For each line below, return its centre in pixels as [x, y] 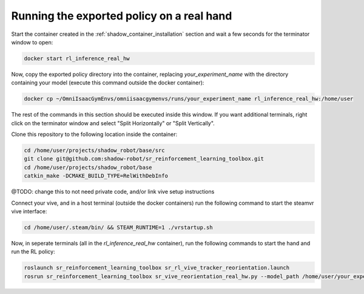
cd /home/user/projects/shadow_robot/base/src [94, 151]
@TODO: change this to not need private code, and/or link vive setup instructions [113, 192]
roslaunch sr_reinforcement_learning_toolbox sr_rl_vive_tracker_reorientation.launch [157, 268]
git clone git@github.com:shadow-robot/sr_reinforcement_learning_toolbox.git [144, 159]
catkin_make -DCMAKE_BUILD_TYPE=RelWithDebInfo [96, 176]
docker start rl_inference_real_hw [77, 58]
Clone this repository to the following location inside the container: [94, 134]
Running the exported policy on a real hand [122, 16]
